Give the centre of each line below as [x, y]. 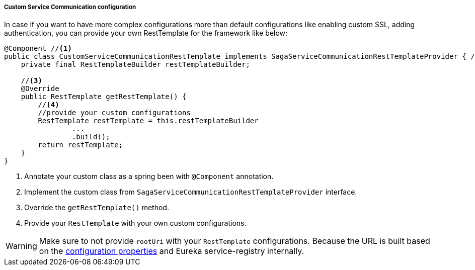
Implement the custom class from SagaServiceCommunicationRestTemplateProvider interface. [191, 192]
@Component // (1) [38, 49]
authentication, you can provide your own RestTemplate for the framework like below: [146, 33]
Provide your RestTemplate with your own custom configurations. [135, 223]
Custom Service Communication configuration [70, 7]
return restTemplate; [81, 145]
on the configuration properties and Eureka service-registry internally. [172, 251]
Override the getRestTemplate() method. [97, 208]
